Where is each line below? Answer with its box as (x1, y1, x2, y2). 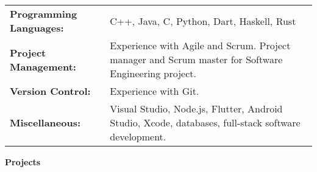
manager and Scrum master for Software (110, 52, 283, 66)
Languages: (10, 21, 64, 35)
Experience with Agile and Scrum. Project (110, 38, 291, 52)
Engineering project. (110, 66, 196, 80)
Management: (10, 59, 76, 74)
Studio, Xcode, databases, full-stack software (110, 115, 301, 129)
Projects (5, 156, 41, 168)
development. (110, 129, 166, 143)
